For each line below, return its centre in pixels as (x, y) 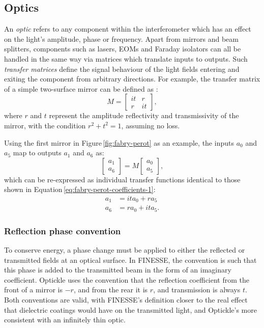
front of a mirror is (33, 290)
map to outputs (37, 153)
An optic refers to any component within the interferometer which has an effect (128, 29)
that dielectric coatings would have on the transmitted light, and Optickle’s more (130, 309)
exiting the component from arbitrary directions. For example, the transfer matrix (132, 79)
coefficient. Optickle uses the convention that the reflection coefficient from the (127, 279)
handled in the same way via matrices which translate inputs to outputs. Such (126, 58)
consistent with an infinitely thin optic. (65, 320)
